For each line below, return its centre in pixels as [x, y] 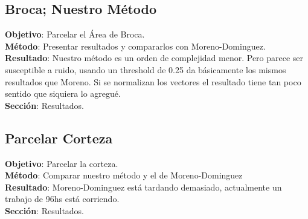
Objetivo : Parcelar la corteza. [62, 163]
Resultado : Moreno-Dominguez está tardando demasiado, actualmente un [143, 187]
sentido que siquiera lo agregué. [63, 93]
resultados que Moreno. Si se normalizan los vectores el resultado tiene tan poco [153, 81]
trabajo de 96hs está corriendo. [62, 199]
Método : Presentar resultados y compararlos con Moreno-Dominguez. [135, 46]
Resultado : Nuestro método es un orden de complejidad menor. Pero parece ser [154, 58]
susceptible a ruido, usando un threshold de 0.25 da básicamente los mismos [146, 69]
